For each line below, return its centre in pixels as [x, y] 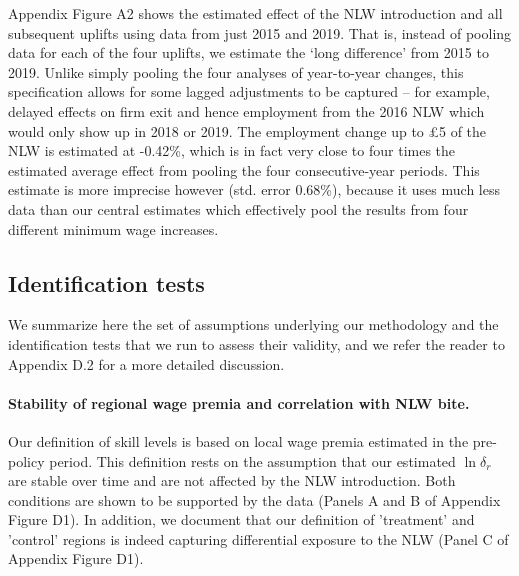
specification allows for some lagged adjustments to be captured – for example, [249, 91]
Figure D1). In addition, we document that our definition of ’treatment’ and [241, 519]
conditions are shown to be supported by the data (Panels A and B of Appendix [254, 499]
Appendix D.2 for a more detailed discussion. [146, 363]
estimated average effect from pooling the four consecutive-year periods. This [244, 169]
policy [26, 460]
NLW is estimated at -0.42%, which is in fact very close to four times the [232, 150]
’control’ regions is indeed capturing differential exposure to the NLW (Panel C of [258, 538]
